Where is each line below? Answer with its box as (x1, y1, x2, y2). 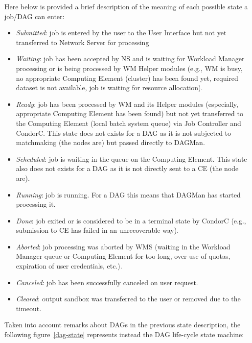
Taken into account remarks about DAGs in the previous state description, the (4, 319, 241, 330)
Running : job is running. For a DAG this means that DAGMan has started (16, 189, 241, 199)
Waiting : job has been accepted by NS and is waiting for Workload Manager (16, 53, 245, 64)
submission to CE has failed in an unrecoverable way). (16, 225, 179, 235)
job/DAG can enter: (4, 11, 65, 21)
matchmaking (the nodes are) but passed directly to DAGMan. (16, 137, 205, 147)
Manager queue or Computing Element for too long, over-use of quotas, (16, 251, 230, 261)
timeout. (16, 303, 42, 313)
